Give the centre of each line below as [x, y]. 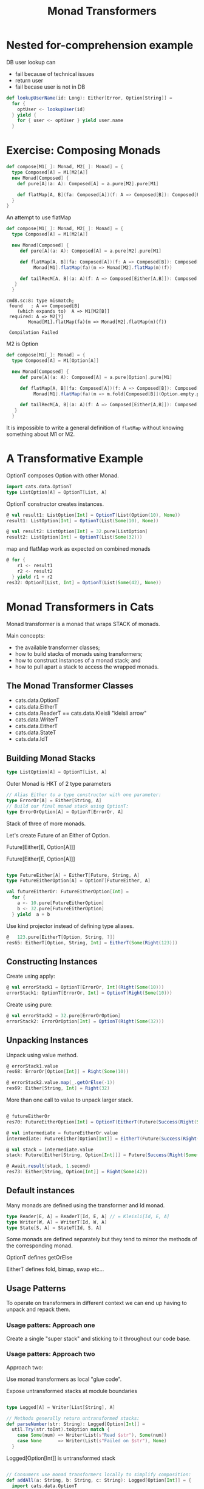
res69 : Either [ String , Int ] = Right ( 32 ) [58, 1088]
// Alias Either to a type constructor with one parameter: [84, 795]
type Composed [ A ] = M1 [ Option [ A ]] [55, 361]
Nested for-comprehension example [100, 45]
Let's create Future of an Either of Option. [58, 835]
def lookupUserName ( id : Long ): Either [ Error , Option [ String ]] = [89, 98]
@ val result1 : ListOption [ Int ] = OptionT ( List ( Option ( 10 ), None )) [93, 515]
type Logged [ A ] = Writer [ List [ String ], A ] [61, 1407]
